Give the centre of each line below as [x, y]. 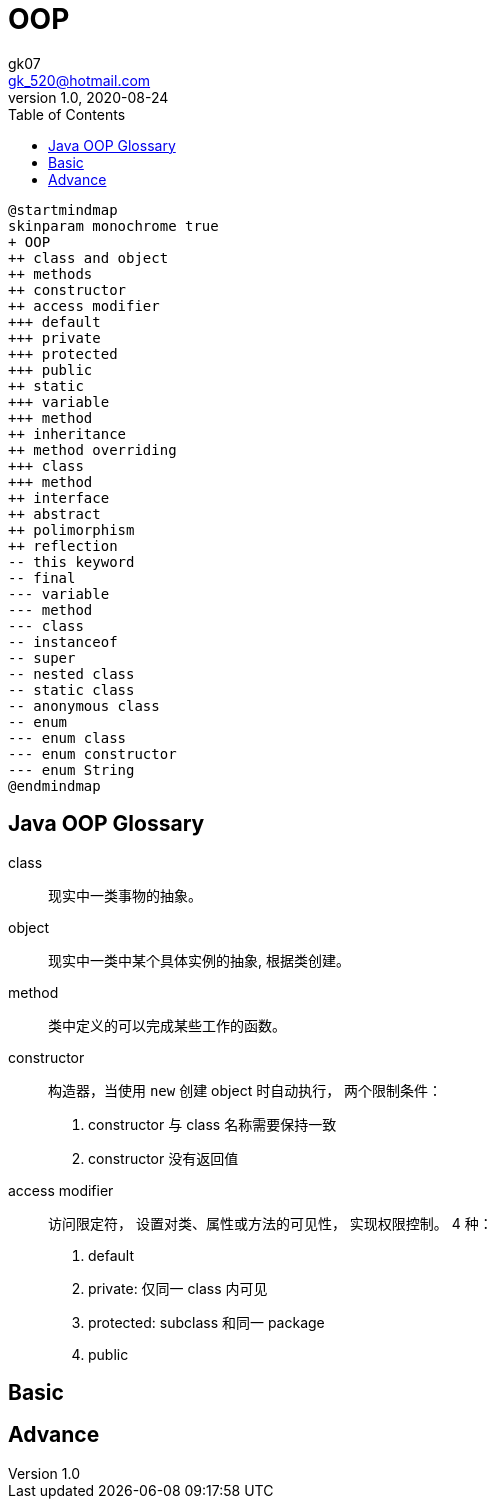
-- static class [71, 689]
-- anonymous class [84, 705]
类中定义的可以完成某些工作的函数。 [167, 1025]
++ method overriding [92, 449]
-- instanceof [63, 641]
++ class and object [88, 257]
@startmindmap [63, 209]
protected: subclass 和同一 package [206, 1322]
